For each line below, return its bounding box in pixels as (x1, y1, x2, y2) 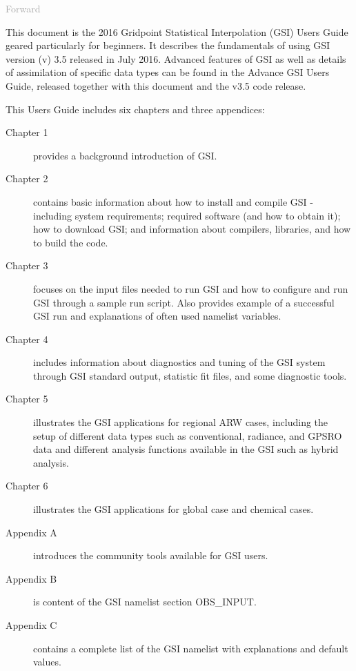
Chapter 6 (6, 478, 48, 493)
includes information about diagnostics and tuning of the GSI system (33, 355, 326, 369)
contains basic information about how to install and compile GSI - (33, 194, 313, 208)
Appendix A (6, 525, 57, 539)
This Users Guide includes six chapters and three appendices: (6, 101, 265, 116)
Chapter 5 (6, 391, 48, 406)
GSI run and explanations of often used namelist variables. (33, 309, 281, 323)
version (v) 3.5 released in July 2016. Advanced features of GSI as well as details (6, 51, 346, 66)
